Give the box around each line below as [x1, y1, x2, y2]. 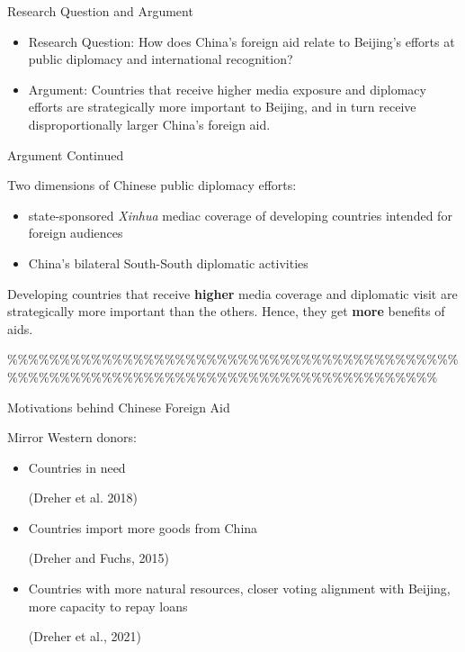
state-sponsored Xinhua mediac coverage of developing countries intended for [28, 205, 452, 224]
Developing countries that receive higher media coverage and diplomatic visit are [7, 284, 458, 303]
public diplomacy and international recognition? [28, 50, 293, 68]
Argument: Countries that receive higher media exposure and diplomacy [28, 79, 426, 98]
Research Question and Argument [7, 2, 193, 20]
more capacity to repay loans [28, 596, 188, 615]
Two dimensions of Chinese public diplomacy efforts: [7, 176, 297, 195]
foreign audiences [28, 223, 123, 242]
